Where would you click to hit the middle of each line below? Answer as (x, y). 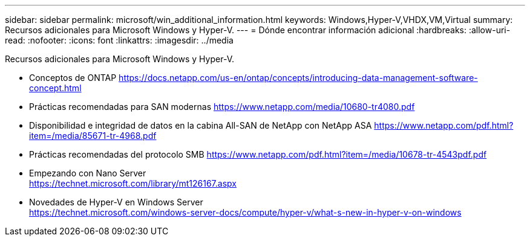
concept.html (55, 88)
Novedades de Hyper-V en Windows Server (116, 202)
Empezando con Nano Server (88, 173)
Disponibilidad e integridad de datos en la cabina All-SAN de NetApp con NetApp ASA (201, 125)
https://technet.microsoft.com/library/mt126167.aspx (133, 183)
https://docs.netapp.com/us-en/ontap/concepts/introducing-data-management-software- (298, 78)
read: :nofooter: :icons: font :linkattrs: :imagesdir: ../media (119, 40)
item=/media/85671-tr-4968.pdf (93, 136)
